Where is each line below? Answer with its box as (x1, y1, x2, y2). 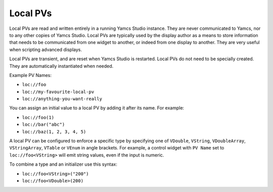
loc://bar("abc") (22, 122, 65, 128)
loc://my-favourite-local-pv (22, 89, 95, 95)
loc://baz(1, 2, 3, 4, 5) (22, 129, 86, 134)
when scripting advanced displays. (9, 46, 82, 53)
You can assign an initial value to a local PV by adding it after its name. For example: (9, 105, 185, 111)
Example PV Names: (9, 72, 52, 78)
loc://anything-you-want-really (22, 96, 102, 102)
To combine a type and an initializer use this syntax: (9, 161, 117, 167)
